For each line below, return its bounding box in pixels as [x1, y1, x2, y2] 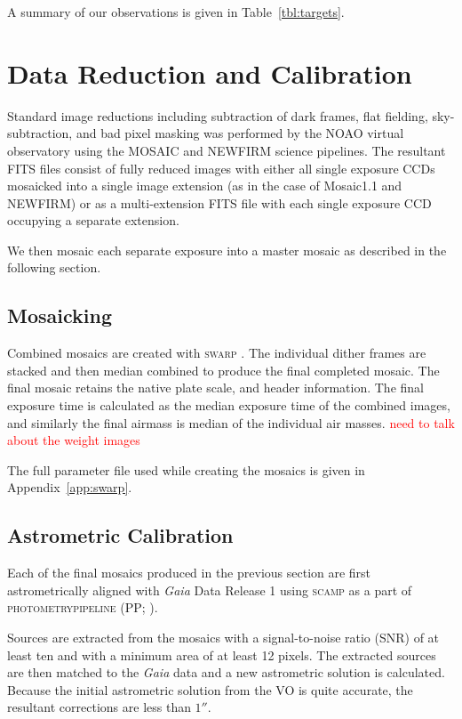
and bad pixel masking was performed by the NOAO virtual [76, 124, 404, 142]
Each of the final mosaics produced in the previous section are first [7, 563, 371, 582]
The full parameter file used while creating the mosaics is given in [7, 460, 365, 479]
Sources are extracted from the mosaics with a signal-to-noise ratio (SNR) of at [7, 628, 440, 646]
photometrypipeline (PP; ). [7, 598, 158, 617]
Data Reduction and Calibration [7, 54, 412, 91]
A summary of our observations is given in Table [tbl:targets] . [7, 3, 345, 20]
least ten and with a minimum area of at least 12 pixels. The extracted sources [7, 645, 436, 664]
